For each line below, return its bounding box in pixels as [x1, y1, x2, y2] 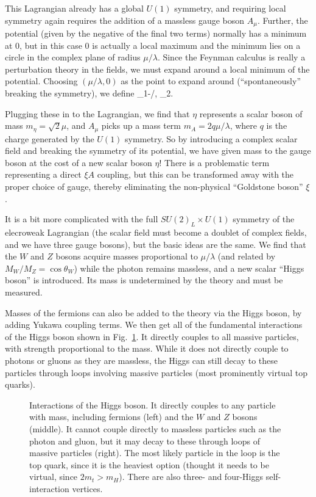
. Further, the [257, 13, 308, 26]
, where [230, 119, 258, 132]
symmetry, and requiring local [174, 2, 286, 14]
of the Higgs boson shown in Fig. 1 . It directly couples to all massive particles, [5, 330, 299, 343]
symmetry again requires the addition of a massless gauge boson [5, 13, 245, 26]
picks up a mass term [101, 119, 181, 132]
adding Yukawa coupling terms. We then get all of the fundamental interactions [5, 318, 303, 331]
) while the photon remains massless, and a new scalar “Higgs [74, 261, 304, 274]
